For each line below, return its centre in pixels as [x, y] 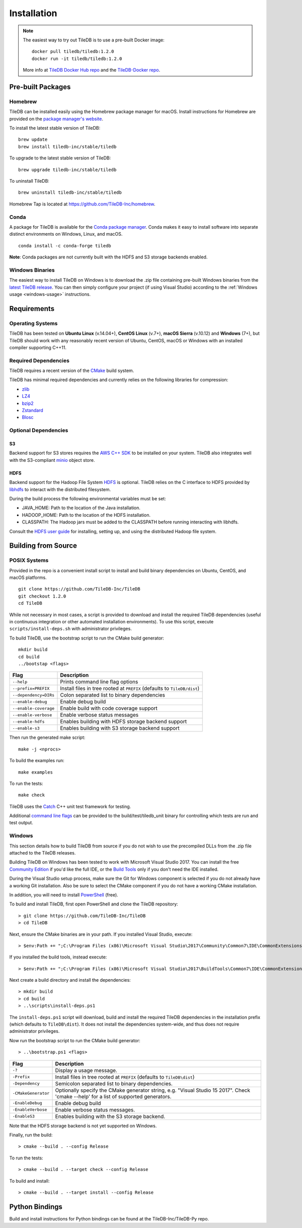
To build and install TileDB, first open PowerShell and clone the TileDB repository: [94, 904]
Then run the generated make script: [47, 737]
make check [32, 795]
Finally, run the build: [31, 1135]
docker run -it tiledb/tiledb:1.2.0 [77, 59]
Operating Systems [33, 323]
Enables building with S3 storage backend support [120, 728]
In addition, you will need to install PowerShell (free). [64, 895]
